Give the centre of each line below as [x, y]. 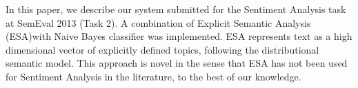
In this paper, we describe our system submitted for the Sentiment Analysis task [176, 9]
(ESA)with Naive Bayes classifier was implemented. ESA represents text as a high [179, 36]
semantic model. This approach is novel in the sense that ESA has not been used [177, 63]
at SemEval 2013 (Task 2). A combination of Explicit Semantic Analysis [158, 22]
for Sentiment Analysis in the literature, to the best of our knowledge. [153, 76]
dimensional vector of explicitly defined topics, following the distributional [162, 49]
